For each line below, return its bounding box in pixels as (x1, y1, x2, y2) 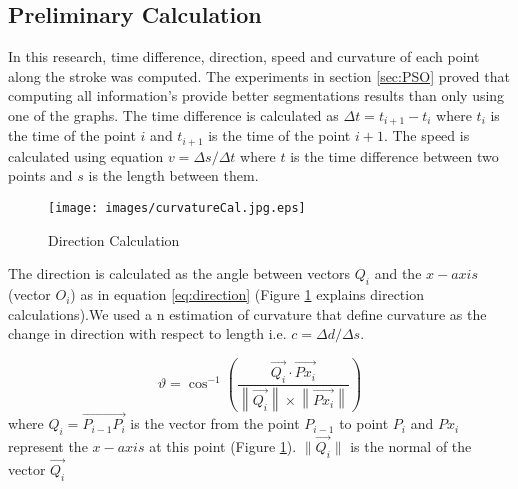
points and (8, 165, 73, 186)
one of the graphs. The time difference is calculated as (8, 104, 339, 125)
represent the (8, 436, 88, 457)
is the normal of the (350, 436, 472, 457)
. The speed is (383, 125, 470, 146)
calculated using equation (8, 145, 164, 166)
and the (374, 263, 422, 284)
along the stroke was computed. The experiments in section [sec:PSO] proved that (8, 65, 510, 86)
